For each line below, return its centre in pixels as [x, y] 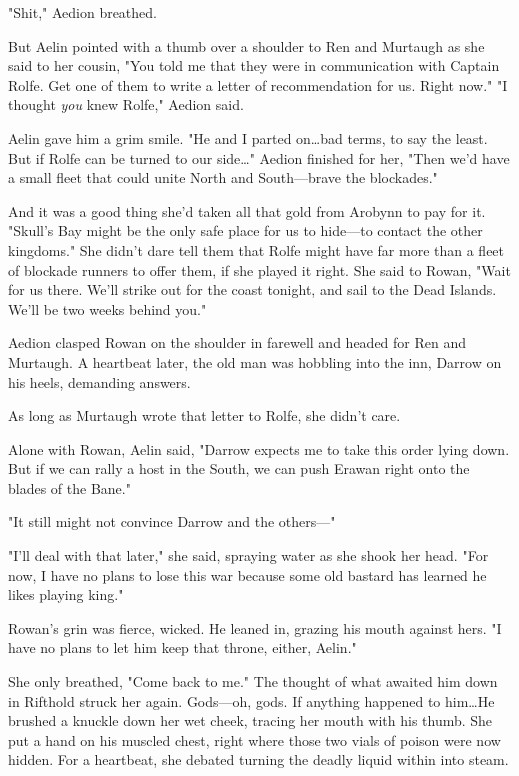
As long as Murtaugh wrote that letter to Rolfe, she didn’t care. [204, 415]
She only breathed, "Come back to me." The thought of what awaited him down [253, 681]
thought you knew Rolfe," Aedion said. [126, 104]
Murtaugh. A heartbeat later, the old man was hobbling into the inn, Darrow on [255, 361]
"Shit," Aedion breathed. [82, 12]
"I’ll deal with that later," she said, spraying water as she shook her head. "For [248, 555]
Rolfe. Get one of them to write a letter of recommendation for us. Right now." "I [258, 84]
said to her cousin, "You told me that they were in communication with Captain [254, 65]
